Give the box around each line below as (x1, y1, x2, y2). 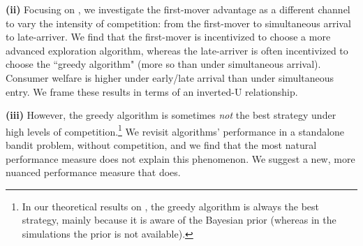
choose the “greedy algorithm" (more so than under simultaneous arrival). (6, 57, 321, 71)
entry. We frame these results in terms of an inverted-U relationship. (6, 84, 298, 99)
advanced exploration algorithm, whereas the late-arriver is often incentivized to (6, 43, 348, 57)
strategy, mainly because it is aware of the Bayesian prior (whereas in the (22, 212, 336, 227)
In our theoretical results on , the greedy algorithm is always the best (22, 198, 320, 213)
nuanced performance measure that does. (6, 165, 181, 180)
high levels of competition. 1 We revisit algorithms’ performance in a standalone (6, 122, 345, 138)
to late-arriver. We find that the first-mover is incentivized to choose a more (6, 29, 331, 44)
